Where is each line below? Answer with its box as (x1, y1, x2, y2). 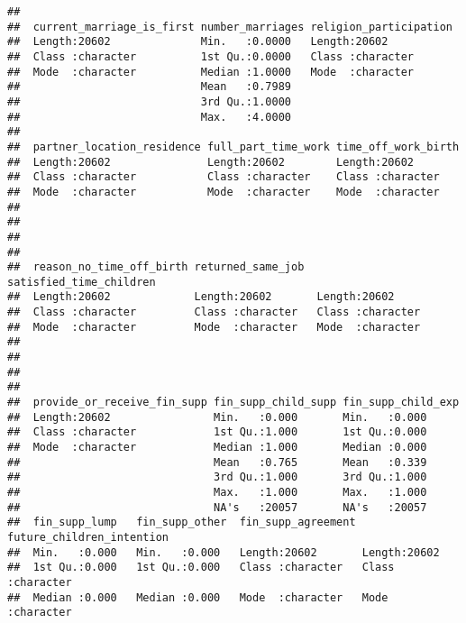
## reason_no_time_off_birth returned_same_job (7, 261, 305, 274)
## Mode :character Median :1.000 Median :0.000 (7, 441, 427, 454)
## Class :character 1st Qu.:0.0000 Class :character (7, 50, 415, 63)
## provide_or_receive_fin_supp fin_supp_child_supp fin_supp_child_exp (7, 396, 460, 409)
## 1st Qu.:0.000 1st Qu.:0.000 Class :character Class (7, 561, 395, 574)
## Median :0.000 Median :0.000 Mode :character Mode (7, 591, 388, 604)
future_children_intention (7, 530, 169, 544)
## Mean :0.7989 (7, 80, 291, 94)
